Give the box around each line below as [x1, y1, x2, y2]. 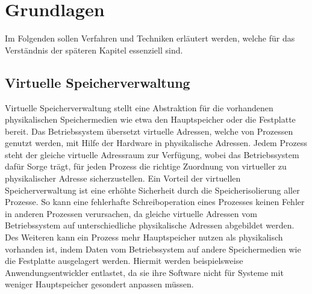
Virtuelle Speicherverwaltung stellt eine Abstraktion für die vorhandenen [5, 101, 273, 114]
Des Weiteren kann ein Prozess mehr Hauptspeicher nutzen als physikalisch [5, 231, 283, 243]
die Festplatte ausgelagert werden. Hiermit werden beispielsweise [5, 254, 243, 267]
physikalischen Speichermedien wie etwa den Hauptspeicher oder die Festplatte [5, 113, 296, 126]
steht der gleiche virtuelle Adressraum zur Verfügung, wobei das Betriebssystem [5, 148, 299, 161]
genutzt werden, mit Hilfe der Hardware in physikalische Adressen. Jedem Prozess [5, 136, 307, 149]
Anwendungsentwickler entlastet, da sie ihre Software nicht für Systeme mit [5, 266, 284, 278]
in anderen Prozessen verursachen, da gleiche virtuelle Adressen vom [5, 207, 257, 219]
